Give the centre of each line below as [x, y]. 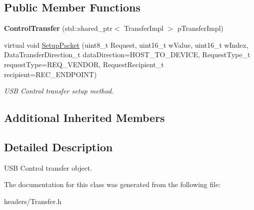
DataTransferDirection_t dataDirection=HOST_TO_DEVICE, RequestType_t [127, 54]
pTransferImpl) [200, 28]
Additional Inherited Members [84, 118]
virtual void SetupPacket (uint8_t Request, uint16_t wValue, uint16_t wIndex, [126, 45]
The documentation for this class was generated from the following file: [112, 184]
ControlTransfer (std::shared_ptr [58, 28]
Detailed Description [59, 147]
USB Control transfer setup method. [59, 91]
